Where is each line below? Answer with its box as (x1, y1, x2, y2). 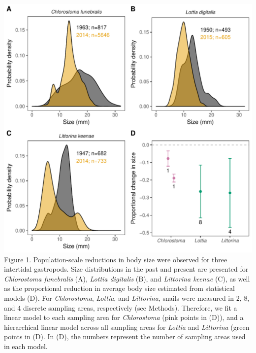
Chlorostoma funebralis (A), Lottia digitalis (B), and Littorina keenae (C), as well (4, 273, 250, 283)
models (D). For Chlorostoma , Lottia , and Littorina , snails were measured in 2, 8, (4, 292, 250, 303)
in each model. (4, 341, 48, 351)
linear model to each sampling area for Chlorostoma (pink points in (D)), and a (4, 312, 244, 322)
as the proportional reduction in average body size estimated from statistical (4, 283, 235, 293)
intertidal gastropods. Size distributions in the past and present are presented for (4, 264, 249, 274)
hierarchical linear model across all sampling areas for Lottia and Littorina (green (4, 321, 250, 332)
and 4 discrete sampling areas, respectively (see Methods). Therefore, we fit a (4, 302, 237, 313)
